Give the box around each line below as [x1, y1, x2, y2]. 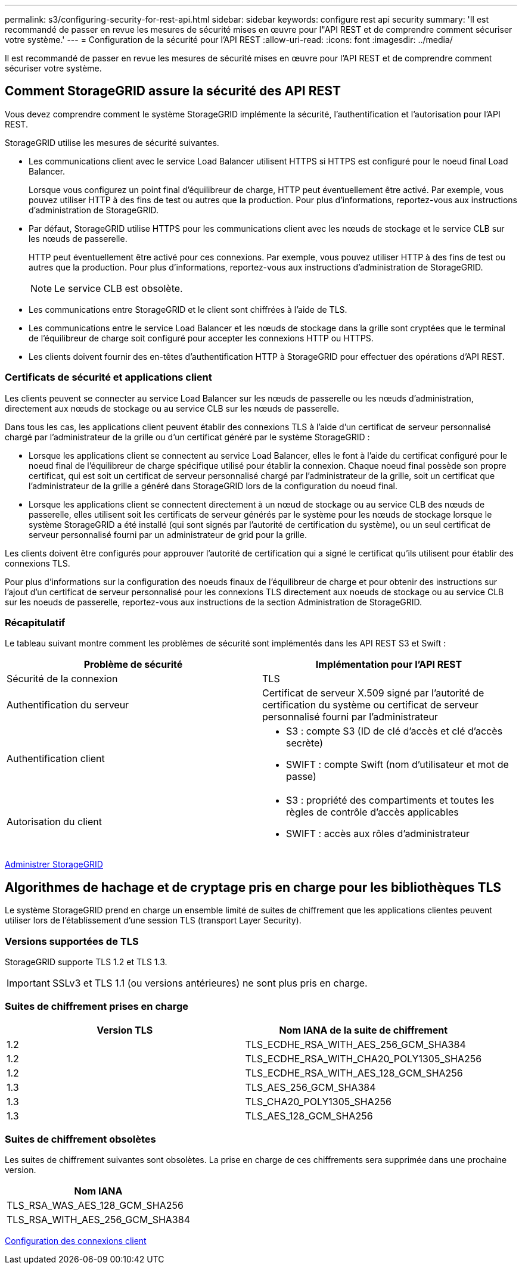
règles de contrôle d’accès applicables [286, 806, 459, 819]
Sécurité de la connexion [7, 673, 118, 685]
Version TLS [97, 1024, 153, 1036]
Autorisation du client [7, 816, 102, 828]
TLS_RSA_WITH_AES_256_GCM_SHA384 [7, 1214, 190, 1226]
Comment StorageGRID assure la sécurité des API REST [5, 83, 341, 99]
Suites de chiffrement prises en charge [5, 1000, 189, 1013]
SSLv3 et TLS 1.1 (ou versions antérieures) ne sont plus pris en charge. [52, 976, 368, 989]
